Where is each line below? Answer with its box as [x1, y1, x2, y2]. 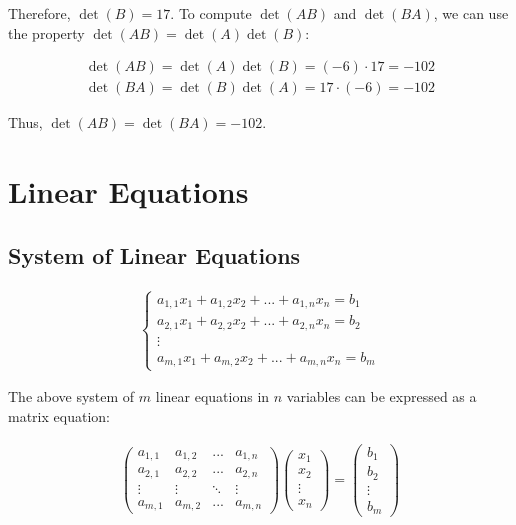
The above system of [8, 386, 135, 407]
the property [8, 22, 85, 43]
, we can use [433, 3, 509, 23]
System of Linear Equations [8, 239, 301, 270]
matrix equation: [8, 406, 110, 427]
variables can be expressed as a [286, 386, 477, 407]
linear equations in [155, 386, 270, 407]
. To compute [170, 3, 252, 23]
